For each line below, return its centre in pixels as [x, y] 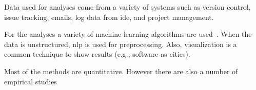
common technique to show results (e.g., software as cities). [97, 54]
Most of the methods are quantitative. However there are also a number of [121, 71]
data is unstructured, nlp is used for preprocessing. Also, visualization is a [121, 44]
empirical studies [31, 81]
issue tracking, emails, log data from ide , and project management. [109, 17]
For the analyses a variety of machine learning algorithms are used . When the [128, 34]
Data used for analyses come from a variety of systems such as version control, [127, 7]
